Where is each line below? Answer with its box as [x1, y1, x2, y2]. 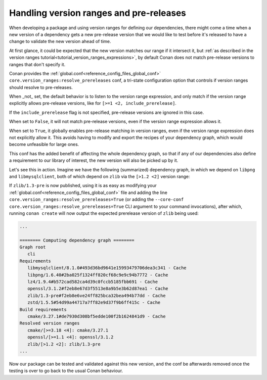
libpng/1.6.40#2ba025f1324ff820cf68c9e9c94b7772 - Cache [27, 272, 169, 278]
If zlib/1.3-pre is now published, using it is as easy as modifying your [9, 183, 157, 189]
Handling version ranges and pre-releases [9, 7, 186, 18]
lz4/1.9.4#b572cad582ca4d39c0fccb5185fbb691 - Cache [27, 279, 158, 285]
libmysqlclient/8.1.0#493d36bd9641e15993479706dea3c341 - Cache [27, 265, 187, 271]
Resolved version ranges [19, 321, 80, 326]
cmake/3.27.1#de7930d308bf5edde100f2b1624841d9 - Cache [27, 313, 166, 319]
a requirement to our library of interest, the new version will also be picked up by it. [9, 157, 178, 163]
